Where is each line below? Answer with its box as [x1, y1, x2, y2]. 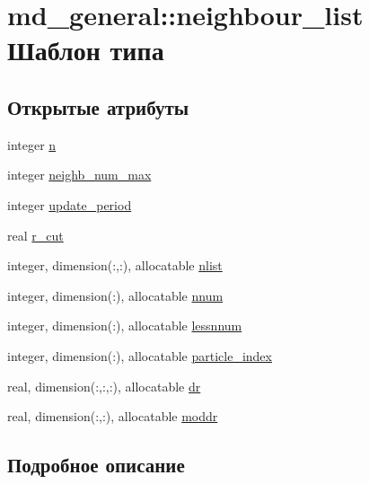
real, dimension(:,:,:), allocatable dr [7, 376, 201, 395]
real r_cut [7, 225, 64, 244]
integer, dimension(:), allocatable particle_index [7, 346, 272, 365]
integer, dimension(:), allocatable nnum [7, 286, 224, 304]
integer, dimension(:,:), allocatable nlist [7, 256, 223, 275]
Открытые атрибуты [7, 92, 189, 120]
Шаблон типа [7, 31, 164, 68]
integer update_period [7, 195, 132, 214]
